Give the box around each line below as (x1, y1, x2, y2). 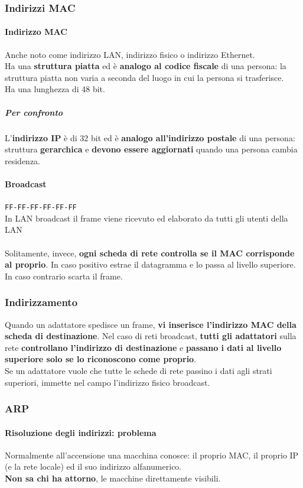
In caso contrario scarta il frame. (5, 269, 123, 282)
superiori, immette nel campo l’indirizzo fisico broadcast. (5, 376, 210, 388)
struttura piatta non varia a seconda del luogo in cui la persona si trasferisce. (5, 71, 284, 83)
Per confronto (5, 106, 63, 118)
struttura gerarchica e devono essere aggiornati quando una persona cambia (5, 143, 298, 155)
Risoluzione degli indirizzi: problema (5, 426, 157, 438)
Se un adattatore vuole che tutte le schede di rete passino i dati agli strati (5, 364, 272, 376)
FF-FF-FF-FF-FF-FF (5, 203, 77, 212)
